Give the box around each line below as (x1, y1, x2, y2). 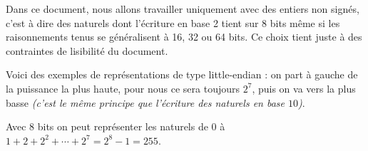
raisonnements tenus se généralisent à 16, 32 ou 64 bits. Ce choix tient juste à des (6, 29, 362, 44)
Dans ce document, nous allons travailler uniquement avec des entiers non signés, (6, 1, 359, 16)
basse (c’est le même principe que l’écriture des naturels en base (6, 95, 285, 110)
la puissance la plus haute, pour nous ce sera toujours (6, 80, 240, 95)
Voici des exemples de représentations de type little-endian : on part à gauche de (6, 67, 358, 82)
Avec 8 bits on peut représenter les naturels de (6, 119, 208, 134)
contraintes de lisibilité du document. (6, 43, 168, 58)
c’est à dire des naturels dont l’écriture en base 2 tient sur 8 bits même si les (6, 15, 340, 30)
